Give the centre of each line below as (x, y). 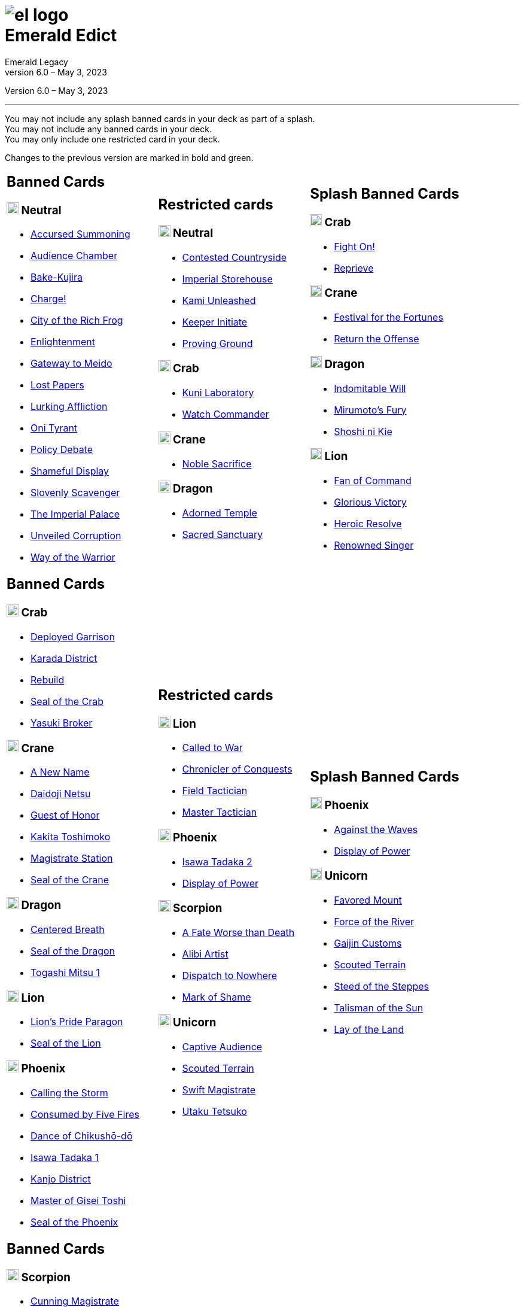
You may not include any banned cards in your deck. (108, 129)
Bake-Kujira (57, 277)
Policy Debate (62, 450)
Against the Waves (376, 829)
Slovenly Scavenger (75, 493)
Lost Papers (57, 385)
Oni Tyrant (54, 428)
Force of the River (374, 922)
